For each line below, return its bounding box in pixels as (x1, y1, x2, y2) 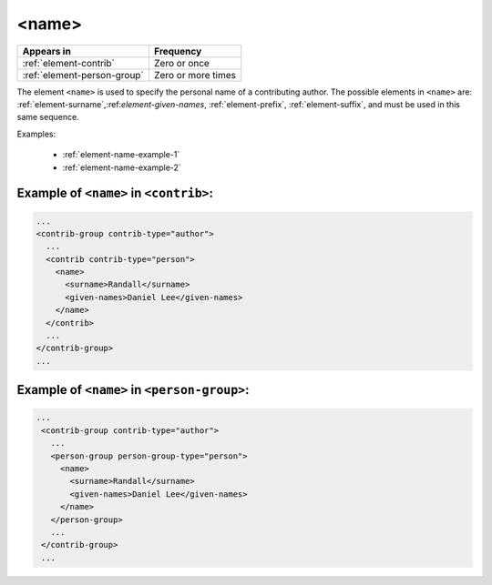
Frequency (153, 45, 202, 57)
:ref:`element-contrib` (22, 56, 116, 69)
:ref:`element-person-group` (22, 68, 145, 81)
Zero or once (153, 56, 210, 69)
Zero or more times (153, 68, 237, 81)
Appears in (22, 45, 72, 57)
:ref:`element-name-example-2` (62, 162, 181, 173)
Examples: (16, 128, 56, 139)
